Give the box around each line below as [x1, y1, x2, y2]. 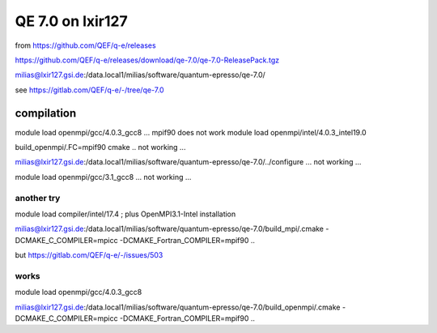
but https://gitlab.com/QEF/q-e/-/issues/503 [15, 250, 163, 260]
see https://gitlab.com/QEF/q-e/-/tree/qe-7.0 [15, 85, 164, 95]
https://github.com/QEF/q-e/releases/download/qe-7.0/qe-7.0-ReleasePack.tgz [15, 55, 280, 65]
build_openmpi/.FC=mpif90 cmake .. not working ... [15, 143, 186, 152]
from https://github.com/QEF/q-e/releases [15, 41, 157, 50]
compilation [15, 106, 77, 120]
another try [15, 192, 61, 203]
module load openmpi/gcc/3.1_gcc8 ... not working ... [15, 172, 192, 181]
